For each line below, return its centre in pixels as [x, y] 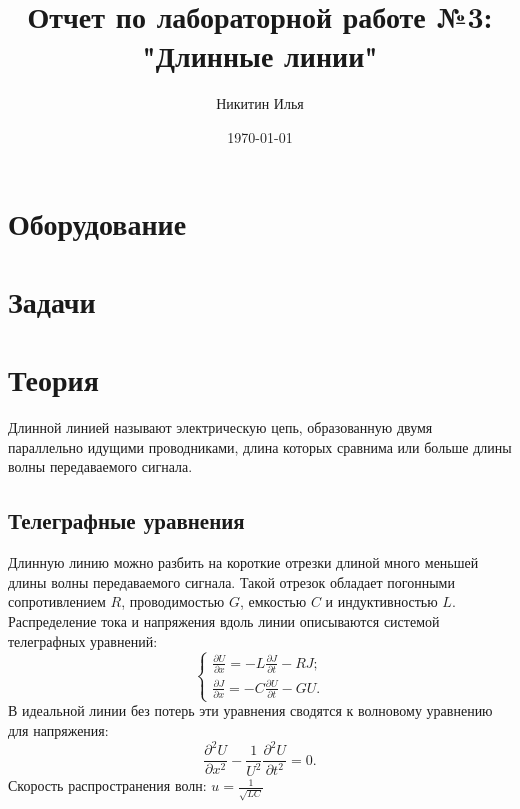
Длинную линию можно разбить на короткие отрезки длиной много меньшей [243, 562]
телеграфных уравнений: [83, 640]
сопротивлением [57, 601]
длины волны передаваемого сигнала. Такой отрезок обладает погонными [231, 581]
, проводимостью [173, 601]
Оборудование [97, 222]
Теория [53, 379]
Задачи [52, 300]
